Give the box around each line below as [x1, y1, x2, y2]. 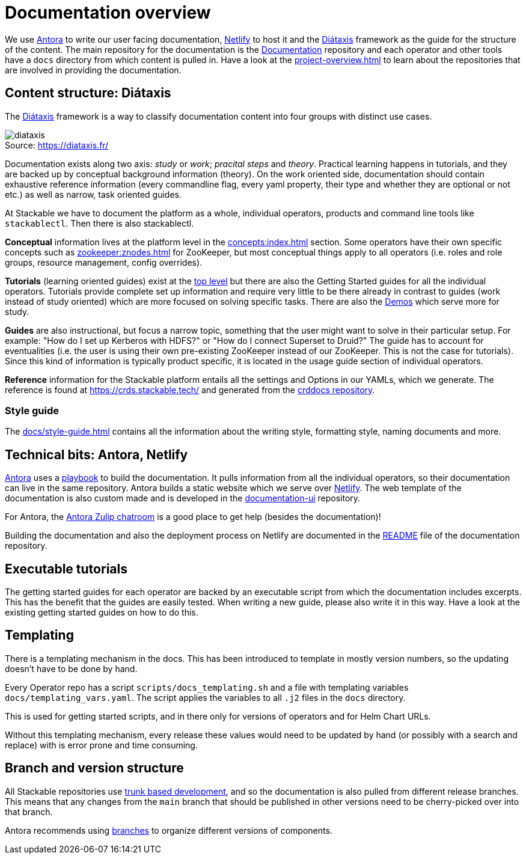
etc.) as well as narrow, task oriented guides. [5, 189, 182, 200]
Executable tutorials [5, 561, 127, 576]
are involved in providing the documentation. [5, 64, 182, 75]
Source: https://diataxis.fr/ [5, 139, 109, 150]
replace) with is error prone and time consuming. [5, 739, 198, 750]
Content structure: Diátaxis [5, 85, 171, 101]
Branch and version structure [5, 760, 184, 776]
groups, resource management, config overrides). [5, 257, 203, 267]
